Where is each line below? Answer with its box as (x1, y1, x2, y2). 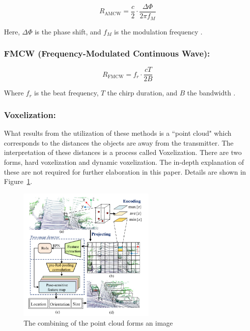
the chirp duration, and (107, 88, 178, 98)
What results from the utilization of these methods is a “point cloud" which (4, 128, 232, 138)
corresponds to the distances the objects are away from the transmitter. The (4, 137, 234, 148)
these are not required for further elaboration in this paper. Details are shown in (4, 166, 246, 177)
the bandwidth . (187, 88, 236, 98)
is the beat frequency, (34, 88, 99, 98)
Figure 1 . (4, 176, 32, 186)
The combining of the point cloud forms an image (24, 318, 173, 328)
